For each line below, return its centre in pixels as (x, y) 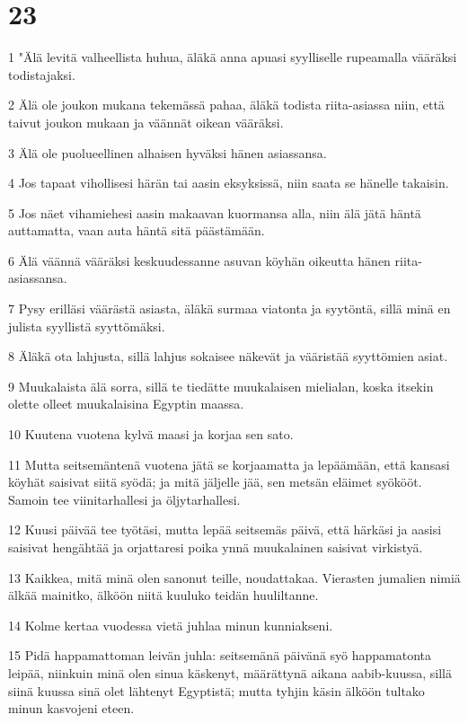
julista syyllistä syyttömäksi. (87, 326)
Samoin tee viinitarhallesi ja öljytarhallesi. (124, 499)
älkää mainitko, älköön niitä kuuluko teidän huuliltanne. (163, 595)
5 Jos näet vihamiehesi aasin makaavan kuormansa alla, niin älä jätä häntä (215, 212)
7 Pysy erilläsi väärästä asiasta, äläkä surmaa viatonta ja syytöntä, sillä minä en (230, 309)
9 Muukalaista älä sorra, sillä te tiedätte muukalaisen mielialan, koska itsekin (221, 386)
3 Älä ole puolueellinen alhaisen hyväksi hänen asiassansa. (168, 152)
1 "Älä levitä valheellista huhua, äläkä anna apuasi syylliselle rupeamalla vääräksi (233, 57)
